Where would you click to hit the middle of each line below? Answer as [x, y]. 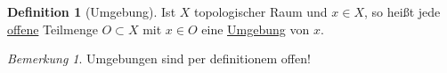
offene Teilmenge [53, 29]
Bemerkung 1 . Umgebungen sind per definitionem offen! [159, 58]
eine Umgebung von [256, 29]
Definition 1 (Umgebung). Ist [92, 11]
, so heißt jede [402, 11]
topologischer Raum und [260, 11]
